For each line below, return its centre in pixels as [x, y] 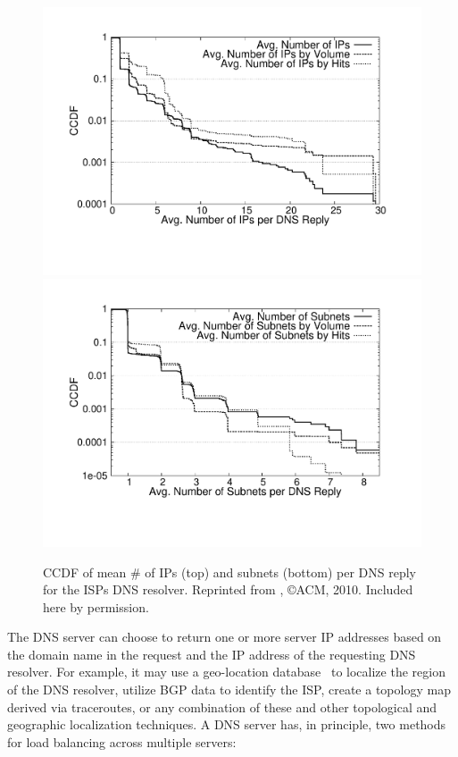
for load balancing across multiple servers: [122, 741]
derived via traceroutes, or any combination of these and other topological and [222, 707]
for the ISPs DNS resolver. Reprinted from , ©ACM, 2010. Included [228, 589]
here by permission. [96, 606]
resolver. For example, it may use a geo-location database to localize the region [226, 672]
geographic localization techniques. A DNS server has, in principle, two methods [227, 724]
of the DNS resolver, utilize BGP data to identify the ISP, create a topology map [229, 690]
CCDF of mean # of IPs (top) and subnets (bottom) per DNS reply [229, 572]
